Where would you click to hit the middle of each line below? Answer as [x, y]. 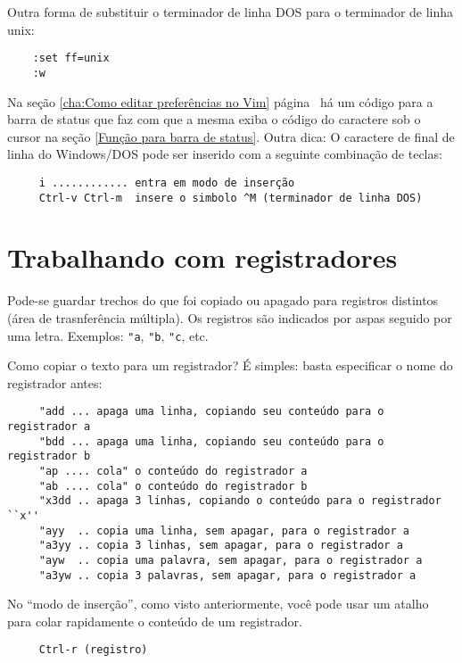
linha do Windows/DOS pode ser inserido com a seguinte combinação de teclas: [225, 154]
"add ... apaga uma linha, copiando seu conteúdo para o [211, 412]
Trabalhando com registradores [202, 257]
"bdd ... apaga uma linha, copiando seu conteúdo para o [211, 441]
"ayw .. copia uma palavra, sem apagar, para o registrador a [231, 560]
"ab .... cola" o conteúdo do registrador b [173, 486]
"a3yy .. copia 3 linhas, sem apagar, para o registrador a [221, 546]
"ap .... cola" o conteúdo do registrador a [173, 471]
